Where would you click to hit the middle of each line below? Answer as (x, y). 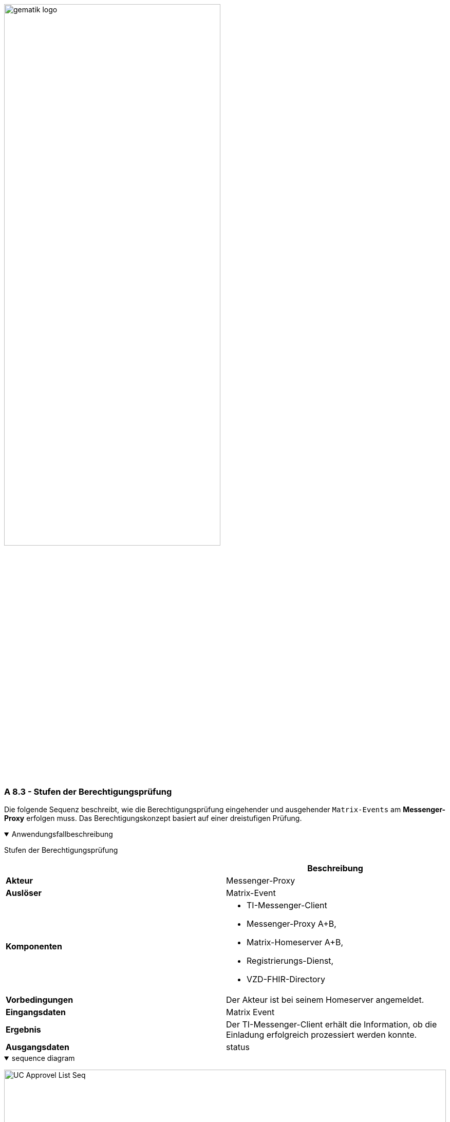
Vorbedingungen (40, 1000)
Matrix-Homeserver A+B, (295, 942)
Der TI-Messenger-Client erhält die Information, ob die (332, 1025)
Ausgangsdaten (38, 1047)
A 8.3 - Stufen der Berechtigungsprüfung (88, 791)
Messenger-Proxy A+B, (292, 924)
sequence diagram (43, 1058)
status (238, 1047)
